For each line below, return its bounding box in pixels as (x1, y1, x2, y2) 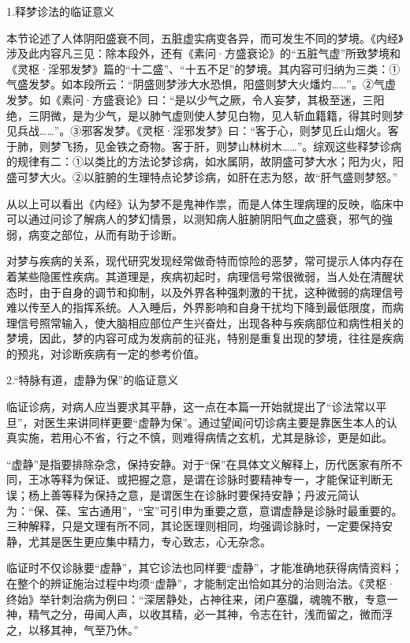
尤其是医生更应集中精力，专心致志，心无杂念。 (28, 533, 271, 549)
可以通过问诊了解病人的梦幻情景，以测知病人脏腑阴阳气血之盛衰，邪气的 (6, 211, 382, 227)
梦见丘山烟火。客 (310, 122, 399, 139)
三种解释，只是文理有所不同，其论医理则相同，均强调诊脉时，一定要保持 (6, 518, 382, 534)
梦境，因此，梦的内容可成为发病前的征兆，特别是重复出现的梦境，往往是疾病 (6, 330, 404, 346)
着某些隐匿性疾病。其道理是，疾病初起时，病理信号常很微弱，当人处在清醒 (6, 267, 393, 284)
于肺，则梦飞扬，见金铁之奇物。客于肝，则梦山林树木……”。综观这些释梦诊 (6, 137, 391, 154)
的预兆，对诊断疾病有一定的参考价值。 (6, 345, 205, 361)
